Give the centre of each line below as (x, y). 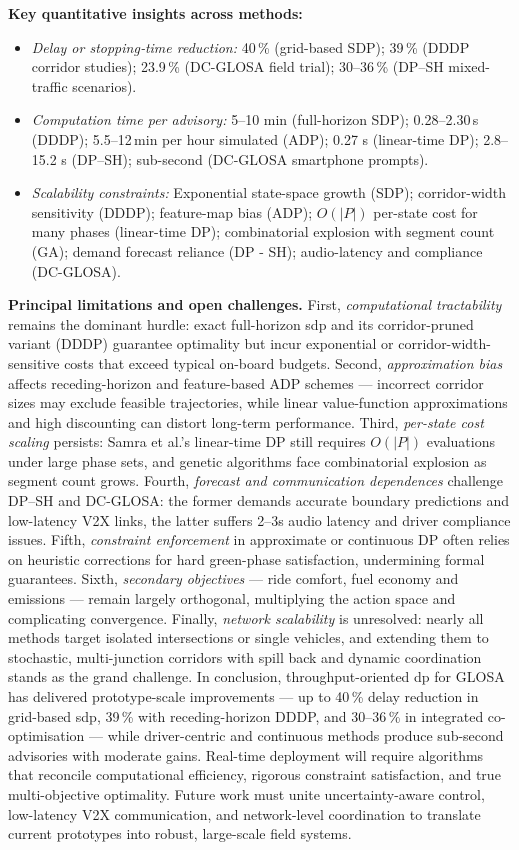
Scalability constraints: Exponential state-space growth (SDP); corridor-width (269, 192)
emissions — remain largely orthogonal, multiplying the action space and (232, 598)
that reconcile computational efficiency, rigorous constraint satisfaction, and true (254, 774)
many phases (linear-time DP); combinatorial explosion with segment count (263, 231)
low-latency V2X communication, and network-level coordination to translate (244, 813)
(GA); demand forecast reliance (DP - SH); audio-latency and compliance (257, 250)
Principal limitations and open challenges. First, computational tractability (255, 304)
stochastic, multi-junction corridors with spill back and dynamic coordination (245, 656)
